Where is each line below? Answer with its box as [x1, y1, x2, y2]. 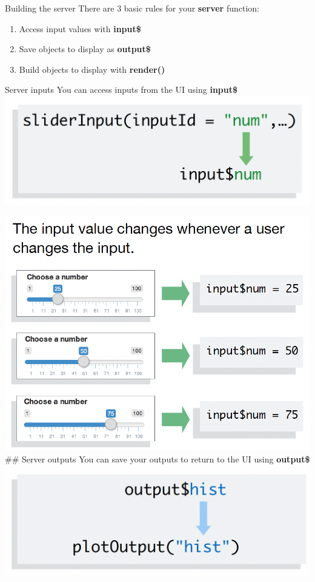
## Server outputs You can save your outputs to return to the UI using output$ [5, 452, 310, 465]
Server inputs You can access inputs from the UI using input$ [5, 83, 238, 96]
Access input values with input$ [19, 22, 141, 35]
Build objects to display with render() [19, 63, 165, 75]
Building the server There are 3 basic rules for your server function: [5, 2, 259, 14]
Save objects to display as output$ [19, 42, 151, 55]
